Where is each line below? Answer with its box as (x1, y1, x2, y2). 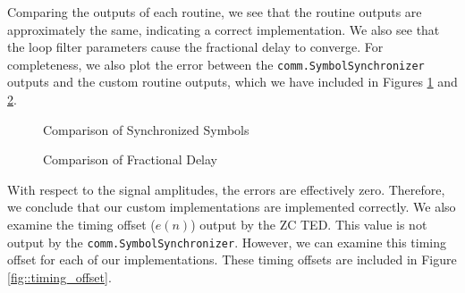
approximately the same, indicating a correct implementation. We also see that (7, 20, 440, 38)
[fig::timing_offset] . (7, 267, 112, 286)
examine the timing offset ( (7, 215, 156, 233)
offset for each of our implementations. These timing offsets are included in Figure (7, 250, 457, 269)
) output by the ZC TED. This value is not (190, 215, 427, 233)
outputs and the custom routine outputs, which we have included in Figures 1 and (7, 72, 458, 91)
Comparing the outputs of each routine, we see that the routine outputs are (7, 3, 422, 21)
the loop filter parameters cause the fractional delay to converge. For (7, 38, 384, 56)
